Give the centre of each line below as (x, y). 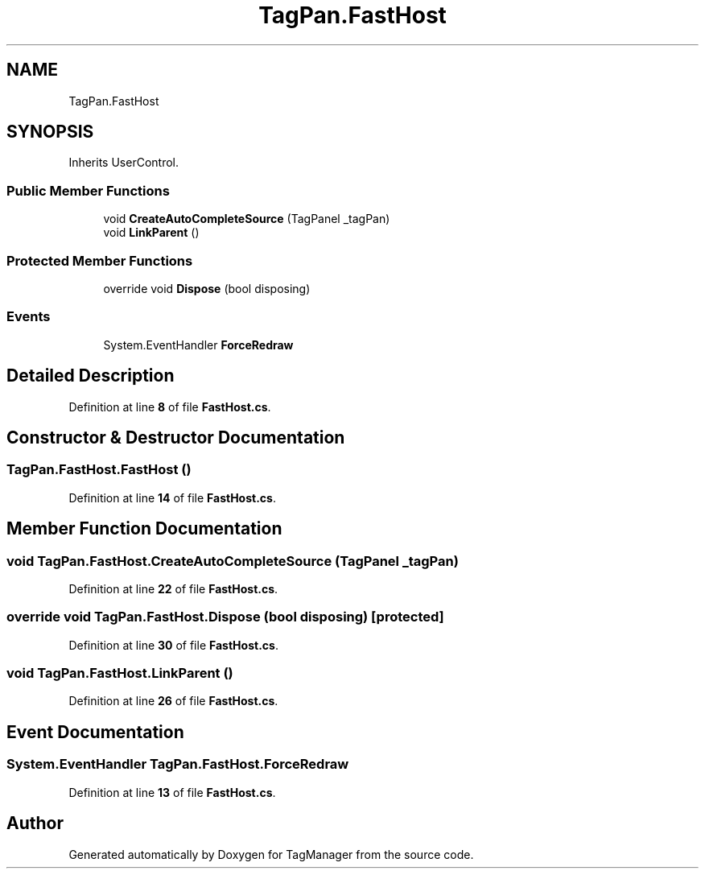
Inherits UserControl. (124, 163)
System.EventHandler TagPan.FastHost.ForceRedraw (178, 764)
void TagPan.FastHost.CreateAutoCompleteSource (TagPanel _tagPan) (233, 561)
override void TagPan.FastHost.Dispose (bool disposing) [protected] (225, 617)
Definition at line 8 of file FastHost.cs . (170, 407)
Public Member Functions (88, 190)
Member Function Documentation (144, 529)
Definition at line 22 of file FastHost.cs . (173, 588)
